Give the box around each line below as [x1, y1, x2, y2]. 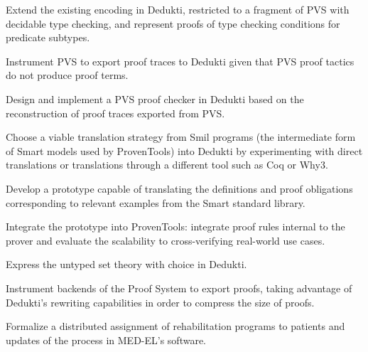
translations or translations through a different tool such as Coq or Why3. [6, 157, 328, 172]
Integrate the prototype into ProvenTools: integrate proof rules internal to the [6, 219, 345, 234]
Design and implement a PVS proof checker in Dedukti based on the [6, 91, 304, 106]
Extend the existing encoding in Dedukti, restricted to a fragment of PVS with [6, 2, 350, 16]
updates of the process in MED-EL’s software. [6, 332, 207, 347]
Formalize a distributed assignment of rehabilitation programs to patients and [6, 319, 345, 334]
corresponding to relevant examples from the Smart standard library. [6, 195, 305, 210]
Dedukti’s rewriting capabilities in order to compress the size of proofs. [6, 294, 315, 309]
